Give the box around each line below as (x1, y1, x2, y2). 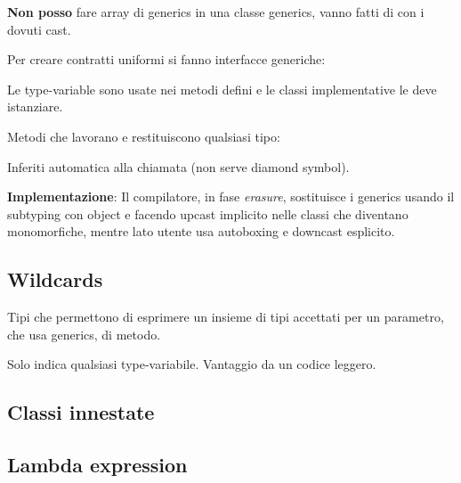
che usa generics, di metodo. (7, 324, 161, 343)
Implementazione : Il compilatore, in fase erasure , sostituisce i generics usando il (7, 187, 455, 206)
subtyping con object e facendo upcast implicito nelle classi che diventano (7, 204, 408, 223)
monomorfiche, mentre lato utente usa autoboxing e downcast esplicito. (7, 222, 395, 241)
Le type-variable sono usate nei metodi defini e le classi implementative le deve (7, 79, 437, 98)
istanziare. (7, 97, 63, 116)
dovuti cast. (7, 20, 71, 38)
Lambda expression (7, 451, 188, 479)
